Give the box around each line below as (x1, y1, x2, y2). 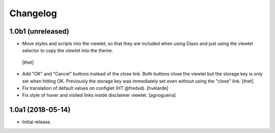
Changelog (9, 8, 57, 19)
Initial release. (22, 119, 51, 125)
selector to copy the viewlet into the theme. (22, 47, 113, 54)
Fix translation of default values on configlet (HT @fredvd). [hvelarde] (22, 85, 169, 91)
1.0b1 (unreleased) (9, 27, 70, 36)
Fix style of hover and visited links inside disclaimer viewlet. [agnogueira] (22, 92, 176, 98)
